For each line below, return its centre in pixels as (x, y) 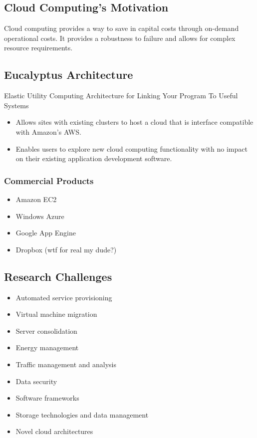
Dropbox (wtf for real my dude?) (66, 249)
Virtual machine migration (56, 314)
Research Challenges (58, 276)
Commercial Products (49, 180)
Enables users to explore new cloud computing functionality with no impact (131, 148)
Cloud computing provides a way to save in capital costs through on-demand (122, 28)
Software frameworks (47, 398)
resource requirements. (38, 48)
